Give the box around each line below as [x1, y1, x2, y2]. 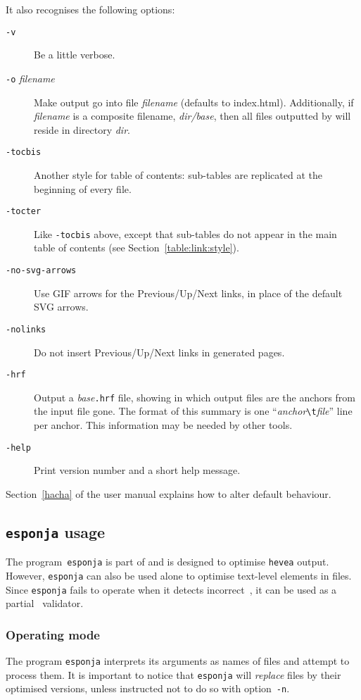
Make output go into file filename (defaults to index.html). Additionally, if [34, 94, 354, 109]
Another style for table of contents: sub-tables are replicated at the [34, 167, 322, 182]
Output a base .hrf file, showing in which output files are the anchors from [34, 389, 355, 404]
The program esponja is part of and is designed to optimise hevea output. [6, 554, 329, 569]
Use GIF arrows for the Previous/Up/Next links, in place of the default [34, 285, 343, 300]
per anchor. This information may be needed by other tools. [34, 418, 293, 432]
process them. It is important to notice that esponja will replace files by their [6, 667, 341, 682]
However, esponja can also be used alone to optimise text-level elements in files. [6, 568, 352, 582]
